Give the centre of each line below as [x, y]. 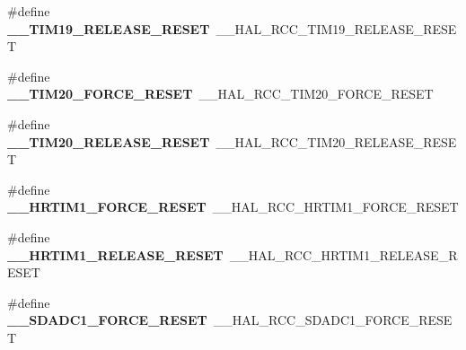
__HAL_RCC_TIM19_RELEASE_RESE [336, 28]
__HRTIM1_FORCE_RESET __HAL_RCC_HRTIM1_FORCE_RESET [233, 207]
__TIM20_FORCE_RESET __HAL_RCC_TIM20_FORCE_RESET [220, 94]
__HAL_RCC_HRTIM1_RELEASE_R [343, 254]
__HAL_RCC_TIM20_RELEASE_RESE [336, 141]
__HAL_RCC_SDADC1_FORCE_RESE [333, 320]
